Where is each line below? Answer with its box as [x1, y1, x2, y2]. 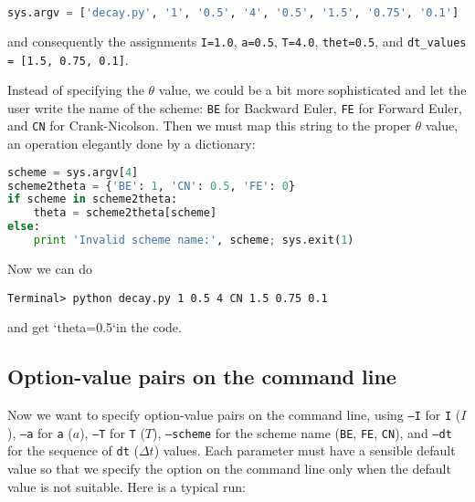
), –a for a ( [7, 423, 73, 442]
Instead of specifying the [7, 80, 144, 99]
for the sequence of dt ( [7, 441, 139, 460]
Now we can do [7, 258, 92, 277]
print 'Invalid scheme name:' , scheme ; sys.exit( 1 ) [33, 234, 354, 247]
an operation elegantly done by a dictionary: [7, 134, 256, 153]
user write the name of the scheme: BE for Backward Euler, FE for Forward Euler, [7, 98, 462, 117]
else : [7, 220, 40, 234]
